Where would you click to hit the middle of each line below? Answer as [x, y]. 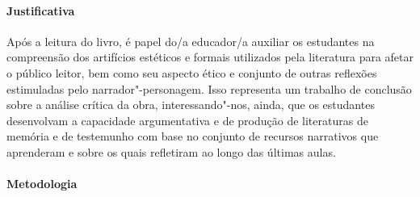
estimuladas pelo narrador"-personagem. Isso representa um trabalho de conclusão [209, 88]
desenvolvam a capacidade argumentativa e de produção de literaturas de [187, 120]
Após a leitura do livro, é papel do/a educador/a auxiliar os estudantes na [191, 41]
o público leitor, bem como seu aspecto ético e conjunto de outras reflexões [192, 72]
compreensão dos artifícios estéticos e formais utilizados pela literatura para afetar [210, 57]
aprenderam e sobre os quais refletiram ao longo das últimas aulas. [171, 151]
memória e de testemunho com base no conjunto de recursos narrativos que [193, 136]
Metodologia [42, 184]
